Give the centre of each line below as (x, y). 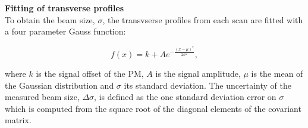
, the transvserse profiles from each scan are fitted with (203, 19)
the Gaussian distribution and (59, 85)
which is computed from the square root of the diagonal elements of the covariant (153, 108)
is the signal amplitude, (198, 73)
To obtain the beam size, (50, 19)
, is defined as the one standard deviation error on (185, 97)
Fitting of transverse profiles (65, 8)
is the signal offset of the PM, (90, 73)
